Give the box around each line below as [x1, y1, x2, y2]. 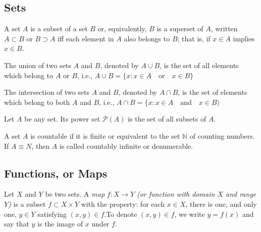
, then [31, 140, 50, 151]
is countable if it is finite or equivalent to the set [30, 130, 180, 141]
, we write [174, 208, 205, 219]
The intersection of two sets [4, 87, 90, 97]
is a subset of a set [30, 23, 88, 34]
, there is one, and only [185, 198, 257, 209]
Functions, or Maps [4, 165, 108, 181]
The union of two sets [4, 60, 71, 70]
